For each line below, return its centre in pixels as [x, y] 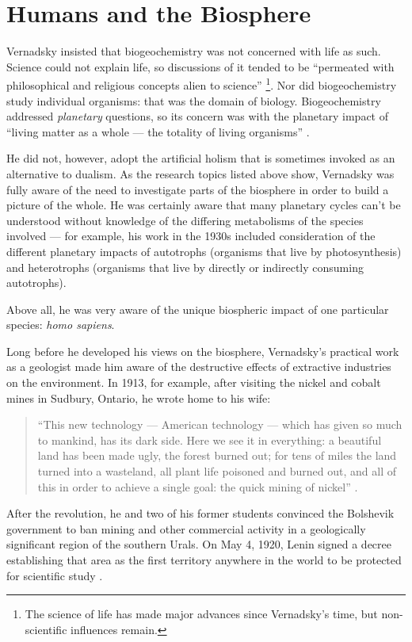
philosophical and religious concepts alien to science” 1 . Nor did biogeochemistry [202, 84]
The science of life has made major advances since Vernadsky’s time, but [201, 614]
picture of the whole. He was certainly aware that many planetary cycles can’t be [204, 205]
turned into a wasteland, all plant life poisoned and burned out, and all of [217, 471]
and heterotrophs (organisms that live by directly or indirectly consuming [185, 267]
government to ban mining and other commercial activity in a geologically [186, 528]
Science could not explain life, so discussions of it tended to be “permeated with [200, 66]
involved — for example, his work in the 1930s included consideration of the [191, 236]
